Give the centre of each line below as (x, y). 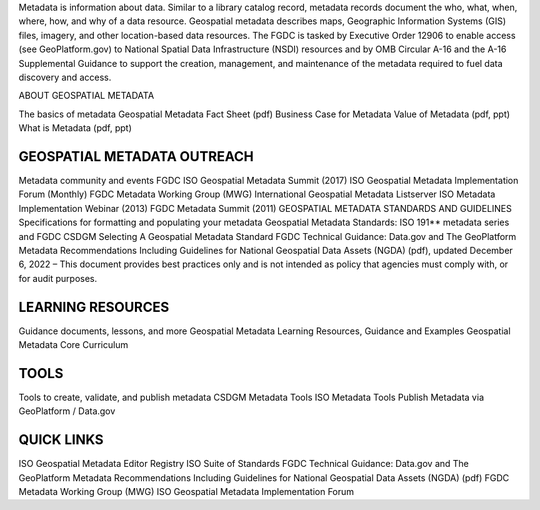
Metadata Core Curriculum (73, 345)
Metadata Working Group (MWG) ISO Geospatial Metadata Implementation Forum (186, 492)
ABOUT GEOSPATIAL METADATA (86, 96)
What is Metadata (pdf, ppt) (75, 128)
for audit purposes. (58, 278)
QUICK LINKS (61, 440)
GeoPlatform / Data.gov (67, 411)
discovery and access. (65, 77)
